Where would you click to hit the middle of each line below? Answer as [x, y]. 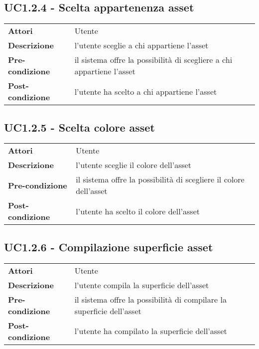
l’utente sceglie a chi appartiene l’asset [141, 45]
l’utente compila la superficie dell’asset [142, 285]
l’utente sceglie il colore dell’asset [134, 165]
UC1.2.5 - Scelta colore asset [79, 127]
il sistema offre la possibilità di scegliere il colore [160, 179]
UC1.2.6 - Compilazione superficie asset [109, 247]
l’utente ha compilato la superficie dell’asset [151, 331]
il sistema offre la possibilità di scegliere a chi [153, 60]
